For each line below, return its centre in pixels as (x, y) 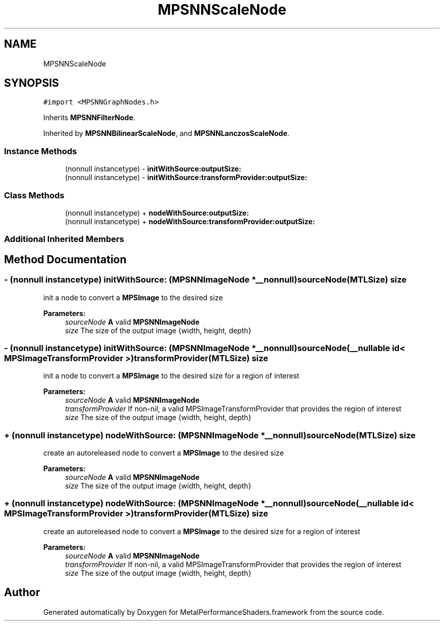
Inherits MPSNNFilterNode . (89, 118)
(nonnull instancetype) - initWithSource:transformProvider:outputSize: (186, 178)
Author (22, 593)
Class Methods (34, 195)
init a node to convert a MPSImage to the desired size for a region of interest (171, 376)
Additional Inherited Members (64, 239)
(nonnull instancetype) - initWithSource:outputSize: (153, 169)
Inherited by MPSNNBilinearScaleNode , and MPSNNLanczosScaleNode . (166, 133)
